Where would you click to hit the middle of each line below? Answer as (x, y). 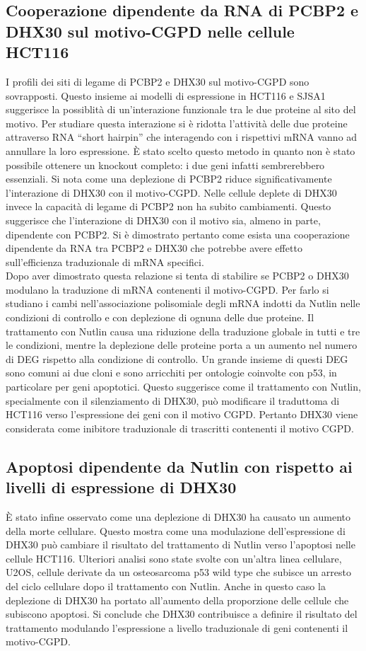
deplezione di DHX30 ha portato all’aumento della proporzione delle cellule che (177, 600)
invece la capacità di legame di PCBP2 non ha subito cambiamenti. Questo (169, 206)
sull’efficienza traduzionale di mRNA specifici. (105, 261)
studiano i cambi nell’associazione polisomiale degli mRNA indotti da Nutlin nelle (183, 303)
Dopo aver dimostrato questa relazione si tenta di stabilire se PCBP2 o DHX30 (177, 276)
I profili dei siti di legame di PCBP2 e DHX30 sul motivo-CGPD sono (158, 81)
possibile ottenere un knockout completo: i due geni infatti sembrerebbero (165, 165)
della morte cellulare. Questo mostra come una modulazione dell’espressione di (176, 530)
